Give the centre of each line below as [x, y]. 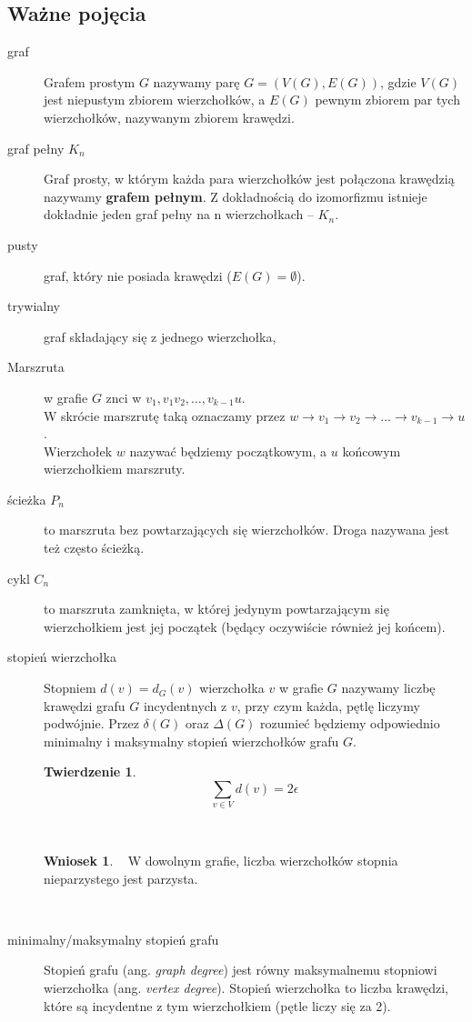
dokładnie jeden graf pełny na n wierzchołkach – [179, 214]
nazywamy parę [196, 81]
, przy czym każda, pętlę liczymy [328, 705]
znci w [124, 397]
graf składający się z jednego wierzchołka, [160, 336]
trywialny [34, 306]
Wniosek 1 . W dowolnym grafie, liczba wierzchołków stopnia [221, 860]
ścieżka [27, 499]
